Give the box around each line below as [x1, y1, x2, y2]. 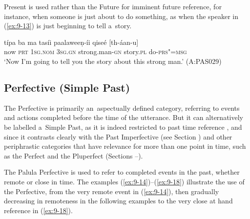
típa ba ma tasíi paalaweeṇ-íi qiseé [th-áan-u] [4, 37, 139, 47]
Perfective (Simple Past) [4, 80, 130, 95]
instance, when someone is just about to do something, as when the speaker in [4, 11, 239, 21]
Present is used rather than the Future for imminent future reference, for [4, 1, 222, 11]
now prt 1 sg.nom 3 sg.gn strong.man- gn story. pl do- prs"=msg [4, 46, 187, 57]
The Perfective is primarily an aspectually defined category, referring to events [4, 102, 240, 113]
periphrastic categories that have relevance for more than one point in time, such [4, 141, 246, 151]
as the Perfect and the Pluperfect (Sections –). [4, 150, 143, 160]
